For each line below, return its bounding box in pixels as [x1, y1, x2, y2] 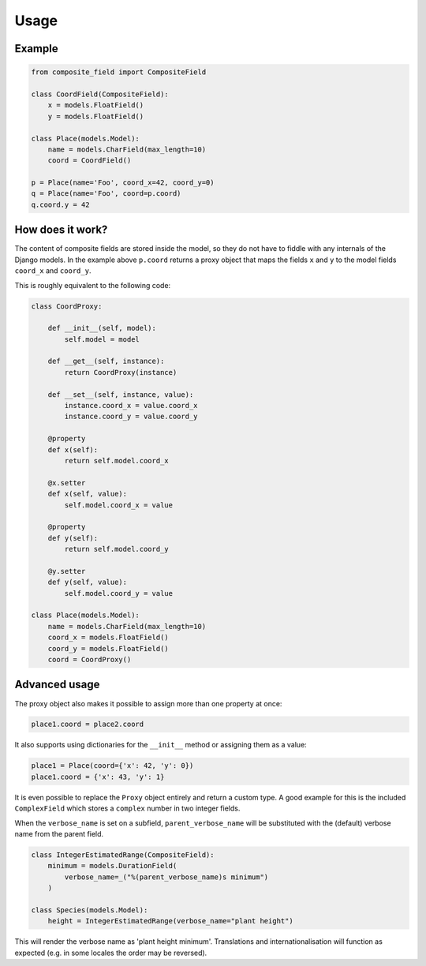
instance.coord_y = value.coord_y [64, 412, 198, 421]
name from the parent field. [14, 829, 104, 838]
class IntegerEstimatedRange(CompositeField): [31, 850, 215, 859]
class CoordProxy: [31, 301, 103, 311]
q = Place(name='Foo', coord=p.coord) [31, 189, 181, 198]
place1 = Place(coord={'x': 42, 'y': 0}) [31, 762, 194, 770]
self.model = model [64, 335, 140, 343]
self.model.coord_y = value [64, 589, 174, 597]
